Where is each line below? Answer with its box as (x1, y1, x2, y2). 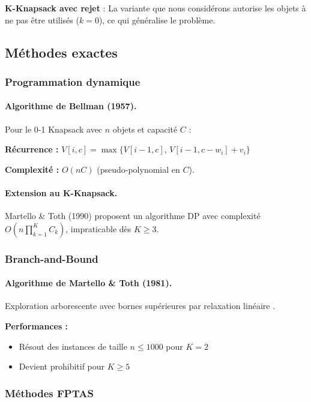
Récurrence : (5, 143, 59, 155)
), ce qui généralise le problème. (98, 13, 216, 26)
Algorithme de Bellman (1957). (5, 100, 137, 112)
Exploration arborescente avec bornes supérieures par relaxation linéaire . (5, 299, 276, 312)
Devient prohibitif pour (19, 360, 105, 373)
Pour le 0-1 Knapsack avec (5, 122, 103, 135)
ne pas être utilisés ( (5, 13, 79, 26)
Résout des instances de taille (19, 340, 127, 352)
